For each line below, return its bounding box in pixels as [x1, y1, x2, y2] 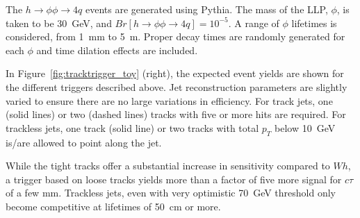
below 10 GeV [275, 120, 336, 135]
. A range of [228, 15, 279, 30]
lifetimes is [291, 15, 337, 30]
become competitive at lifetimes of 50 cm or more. [6, 199, 221, 213]
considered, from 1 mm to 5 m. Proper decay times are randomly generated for [6, 29, 345, 44]
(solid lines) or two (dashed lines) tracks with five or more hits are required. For [6, 107, 346, 121]
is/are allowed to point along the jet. [6, 135, 162, 149]
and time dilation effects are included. [36, 42, 198, 57]
